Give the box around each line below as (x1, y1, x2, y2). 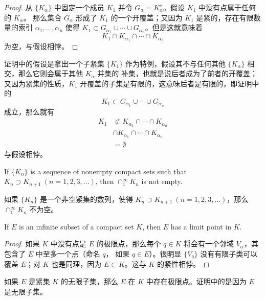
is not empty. (141, 176, 183, 187)
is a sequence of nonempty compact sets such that (30, 166, 187, 176)
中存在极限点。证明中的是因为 (146, 276, 247, 287)
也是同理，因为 (51, 259, 102, 269)
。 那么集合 (23, 12, 62, 22)
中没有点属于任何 (198, 2, 256, 12)
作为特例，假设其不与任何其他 (125, 58, 226, 68)
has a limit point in (170, 221, 232, 232)
